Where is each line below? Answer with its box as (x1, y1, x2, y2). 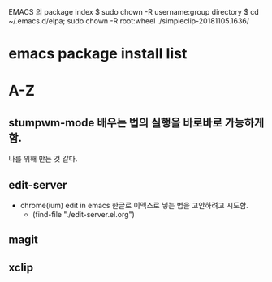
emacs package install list (8, 45, 188, 63)
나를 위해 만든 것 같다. (8, 154, 78, 164)
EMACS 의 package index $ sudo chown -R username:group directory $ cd (8, 7, 260, 16)
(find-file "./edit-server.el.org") (32, 210, 136, 219)
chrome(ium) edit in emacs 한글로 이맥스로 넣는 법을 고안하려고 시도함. (19, 201, 249, 210)
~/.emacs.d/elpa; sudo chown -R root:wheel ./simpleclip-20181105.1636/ (8, 16, 250, 26)
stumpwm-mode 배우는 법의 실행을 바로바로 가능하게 (8, 116, 265, 130)
